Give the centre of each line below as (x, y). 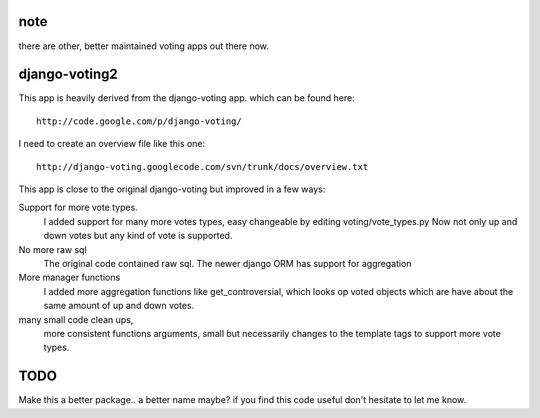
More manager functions (69, 277)
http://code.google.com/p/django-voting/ (139, 121)
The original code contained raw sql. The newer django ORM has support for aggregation (227, 263)
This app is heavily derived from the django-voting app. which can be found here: (186, 98)
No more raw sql (52, 249)
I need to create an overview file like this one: (112, 144)
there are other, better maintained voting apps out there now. (144, 46)
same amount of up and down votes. (119, 306)
